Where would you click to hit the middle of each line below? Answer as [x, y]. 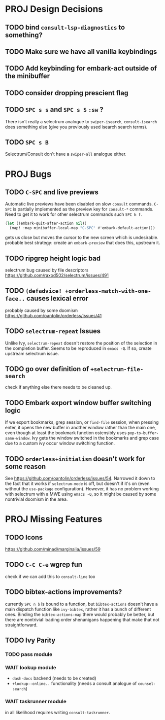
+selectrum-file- [117, 369]
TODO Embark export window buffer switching [78, 403]
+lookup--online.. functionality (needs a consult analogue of [74, 684]
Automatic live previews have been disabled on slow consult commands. [79, 204]
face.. [15, 299]
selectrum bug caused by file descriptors [47, 270]
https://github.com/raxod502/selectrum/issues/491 [57, 275]
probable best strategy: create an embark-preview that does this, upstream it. [82, 243]
